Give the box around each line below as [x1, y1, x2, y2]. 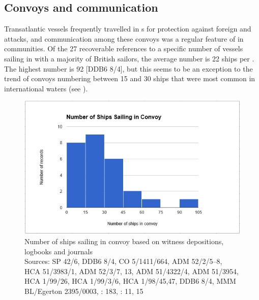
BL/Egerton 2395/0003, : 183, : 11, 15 [24, 285, 143, 296]
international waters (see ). [4, 83, 88, 93]
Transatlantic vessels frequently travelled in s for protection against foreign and [4, 23, 251, 34]
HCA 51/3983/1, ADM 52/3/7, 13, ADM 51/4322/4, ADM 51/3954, [24, 265, 239, 276]
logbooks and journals [24, 246, 93, 256]
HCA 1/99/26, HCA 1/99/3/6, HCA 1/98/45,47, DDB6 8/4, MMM [24, 276, 236, 286]
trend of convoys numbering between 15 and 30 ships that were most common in [4, 73, 255, 84]
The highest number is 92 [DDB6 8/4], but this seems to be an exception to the [4, 63, 253, 74]
